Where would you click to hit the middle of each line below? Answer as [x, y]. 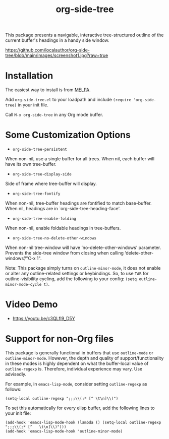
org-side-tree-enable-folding [44, 219]
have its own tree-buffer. [31, 164]
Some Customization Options [68, 135]
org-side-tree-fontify [36, 194]
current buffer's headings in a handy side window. [57, 40]
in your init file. [33, 105]
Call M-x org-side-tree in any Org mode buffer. [54, 115]
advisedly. [16, 374]
